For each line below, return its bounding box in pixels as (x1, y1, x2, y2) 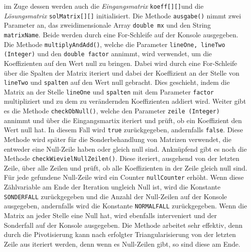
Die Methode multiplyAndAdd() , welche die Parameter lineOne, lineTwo (4, 39, 225, 49)
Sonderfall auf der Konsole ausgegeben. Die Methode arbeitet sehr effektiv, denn (4, 220, 243, 230)
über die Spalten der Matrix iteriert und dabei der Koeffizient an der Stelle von (4, 67, 240, 78)
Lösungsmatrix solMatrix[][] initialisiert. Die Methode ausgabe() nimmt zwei (4, 10, 241, 20)
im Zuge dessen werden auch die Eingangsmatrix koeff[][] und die (4, 1, 204, 11)
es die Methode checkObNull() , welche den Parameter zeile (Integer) (4, 106, 220, 116)
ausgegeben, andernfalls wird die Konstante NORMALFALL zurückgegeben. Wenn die (4, 201, 247, 211)
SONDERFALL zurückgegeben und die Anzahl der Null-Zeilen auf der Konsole (4, 191, 227, 201)
